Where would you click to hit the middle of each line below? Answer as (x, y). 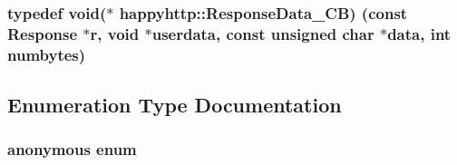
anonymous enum (72, 149)
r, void (115, 33)
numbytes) (47, 54)
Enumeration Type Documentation (175, 105)
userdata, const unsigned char (263, 33)
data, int (419, 33)
